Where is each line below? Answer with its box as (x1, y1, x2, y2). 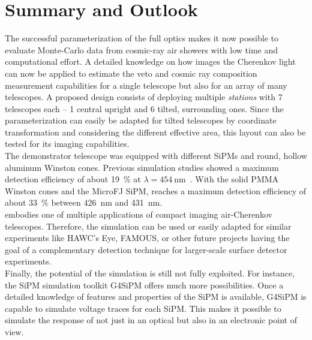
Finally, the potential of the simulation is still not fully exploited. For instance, (5, 267, 295, 279)
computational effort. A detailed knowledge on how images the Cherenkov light (5, 55, 296, 68)
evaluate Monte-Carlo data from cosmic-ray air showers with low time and (5, 43, 278, 56)
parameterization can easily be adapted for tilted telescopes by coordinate (5, 114, 277, 127)
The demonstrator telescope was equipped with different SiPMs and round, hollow (5, 149, 307, 162)
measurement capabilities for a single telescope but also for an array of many (5, 79, 287, 91)
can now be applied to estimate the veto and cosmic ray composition (5, 67, 257, 79)
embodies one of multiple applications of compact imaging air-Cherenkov (5, 208, 272, 221)
